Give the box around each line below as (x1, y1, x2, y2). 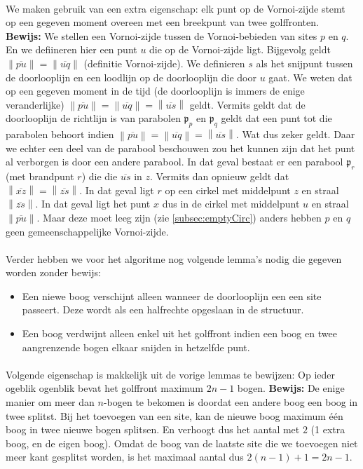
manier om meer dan (6, 395, 95, 409)
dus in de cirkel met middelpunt (162, 196, 300, 211)
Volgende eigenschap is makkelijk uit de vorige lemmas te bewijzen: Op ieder (6, 367, 336, 381)
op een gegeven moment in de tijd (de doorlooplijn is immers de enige (6, 83, 305, 98)
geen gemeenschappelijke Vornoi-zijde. (6, 224, 169, 238)
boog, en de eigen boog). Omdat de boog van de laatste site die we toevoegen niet (6, 435, 358, 450)
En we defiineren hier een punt (6, 42, 137, 57)
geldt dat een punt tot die (221, 111, 332, 125)
